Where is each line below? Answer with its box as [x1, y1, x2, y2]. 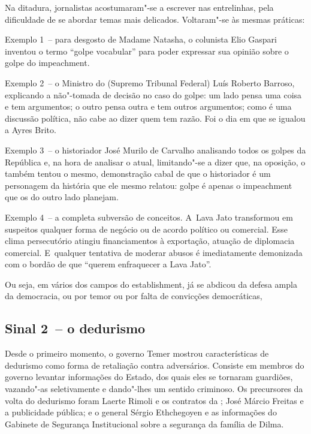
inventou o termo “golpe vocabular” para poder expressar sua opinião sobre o [5, 44, 289, 57]
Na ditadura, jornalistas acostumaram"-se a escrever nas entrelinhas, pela [5, 1, 274, 13]
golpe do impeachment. [5, 56, 90, 69]
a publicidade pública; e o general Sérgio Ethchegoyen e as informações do [5, 406, 277, 418]
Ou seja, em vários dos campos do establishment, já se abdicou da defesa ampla [5, 278, 297, 290]
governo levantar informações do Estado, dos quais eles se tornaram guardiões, [5, 370, 293, 383]
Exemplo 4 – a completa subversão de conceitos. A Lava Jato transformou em [5, 210, 293, 223]
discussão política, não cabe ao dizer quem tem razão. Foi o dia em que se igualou [5, 111, 306, 124]
